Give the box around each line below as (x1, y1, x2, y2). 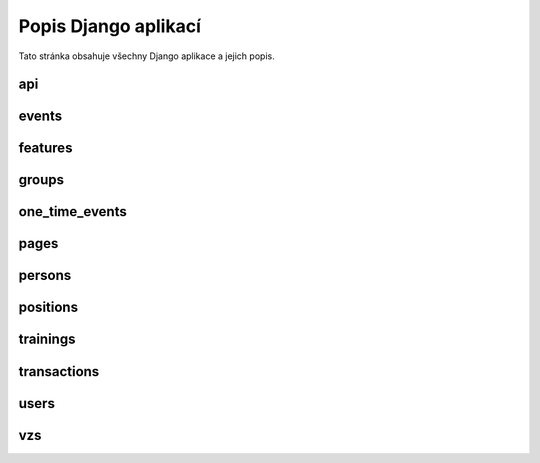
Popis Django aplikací (18, 15, 202, 37)
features (18, 140, 73, 157)
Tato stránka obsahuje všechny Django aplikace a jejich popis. (18, 50, 275, 62)
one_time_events (18, 203, 127, 220)
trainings (18, 331, 76, 348)
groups (18, 171, 65, 189)
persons (18, 267, 72, 284)
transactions (18, 363, 100, 380)
